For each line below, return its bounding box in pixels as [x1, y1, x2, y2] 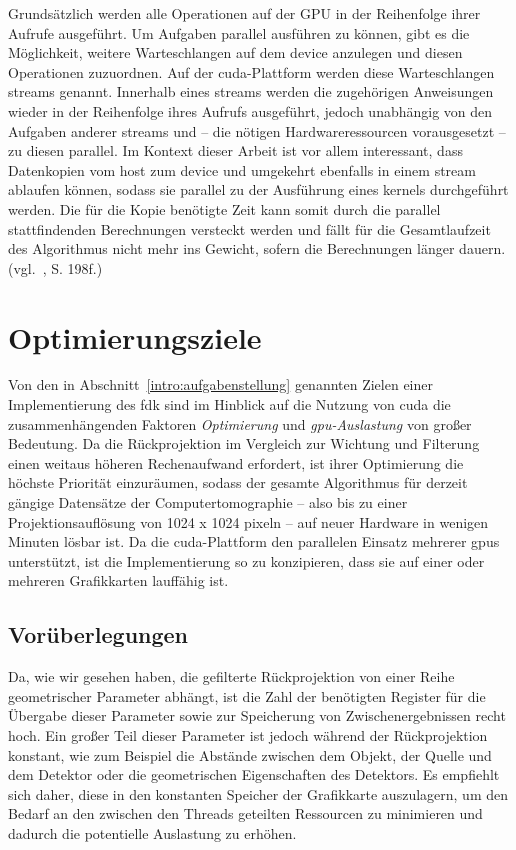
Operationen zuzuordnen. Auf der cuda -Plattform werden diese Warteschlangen [8, 61, 495, 82]
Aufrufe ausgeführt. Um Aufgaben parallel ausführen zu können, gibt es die [8, 22, 470, 43]
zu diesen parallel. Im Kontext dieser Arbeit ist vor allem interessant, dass [8, 140, 463, 161]
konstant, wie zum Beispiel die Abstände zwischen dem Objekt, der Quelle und [8, 744, 492, 765]
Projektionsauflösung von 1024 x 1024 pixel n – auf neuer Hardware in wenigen [8, 511, 489, 532]
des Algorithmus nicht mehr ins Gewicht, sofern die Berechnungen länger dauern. [8, 238, 506, 259]
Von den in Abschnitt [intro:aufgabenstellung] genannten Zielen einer [8, 374, 433, 395]
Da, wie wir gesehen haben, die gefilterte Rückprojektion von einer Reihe [8, 666, 455, 687]
